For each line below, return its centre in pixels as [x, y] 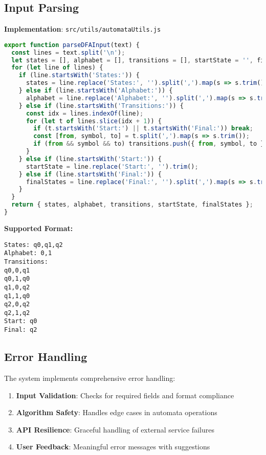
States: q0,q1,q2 [34, 245]
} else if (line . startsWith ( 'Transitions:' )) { [101, 106]
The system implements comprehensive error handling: [90, 378]
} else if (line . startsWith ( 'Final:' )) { [90, 174]
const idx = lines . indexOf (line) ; [85, 113]
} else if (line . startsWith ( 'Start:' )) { [90, 159]
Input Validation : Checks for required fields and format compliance [125, 395]
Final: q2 [21, 330]
